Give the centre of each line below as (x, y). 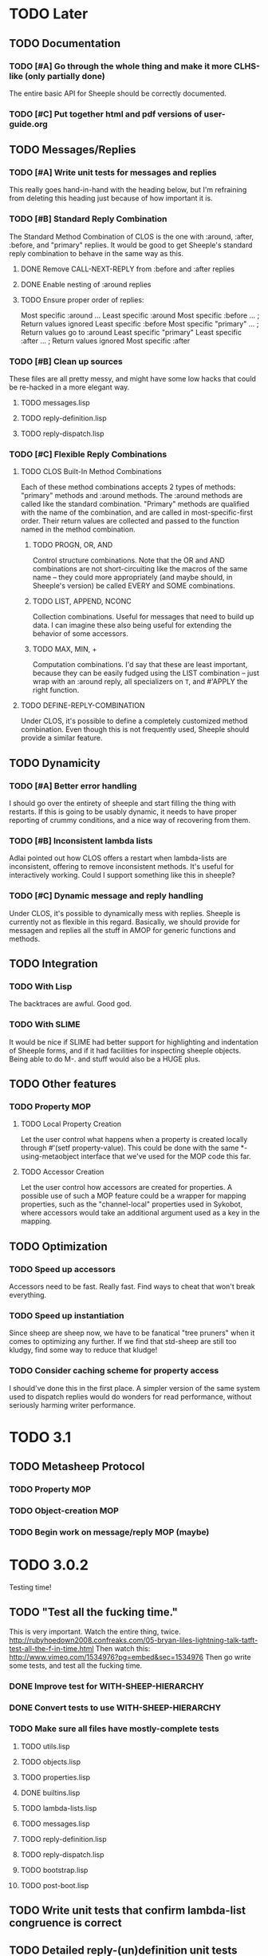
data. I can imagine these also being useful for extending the (132, 625)
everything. (28, 1295)
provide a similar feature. (61, 738)
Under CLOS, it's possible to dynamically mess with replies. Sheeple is (125, 913)
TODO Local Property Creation (71, 1124)
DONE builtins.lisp (50, 1792)
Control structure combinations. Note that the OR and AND (129, 560)
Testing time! (30, 1587)
